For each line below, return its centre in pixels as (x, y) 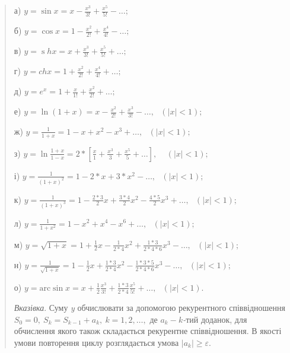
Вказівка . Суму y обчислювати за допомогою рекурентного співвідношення (149, 307)
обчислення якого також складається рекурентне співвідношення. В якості (148, 331)
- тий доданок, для (215, 319)
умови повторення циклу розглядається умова (96, 342)
